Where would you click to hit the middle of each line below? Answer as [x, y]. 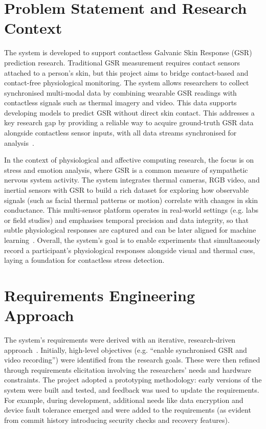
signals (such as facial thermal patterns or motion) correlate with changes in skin [131, 200]
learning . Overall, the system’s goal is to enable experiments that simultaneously [132, 240]
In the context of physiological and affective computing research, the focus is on [129, 160]
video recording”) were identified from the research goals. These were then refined [132, 360]
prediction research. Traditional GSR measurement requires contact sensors [122, 62]
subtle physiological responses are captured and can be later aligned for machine [130, 230]
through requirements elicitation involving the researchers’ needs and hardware [128, 369]
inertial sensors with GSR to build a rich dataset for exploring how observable [127, 190]
